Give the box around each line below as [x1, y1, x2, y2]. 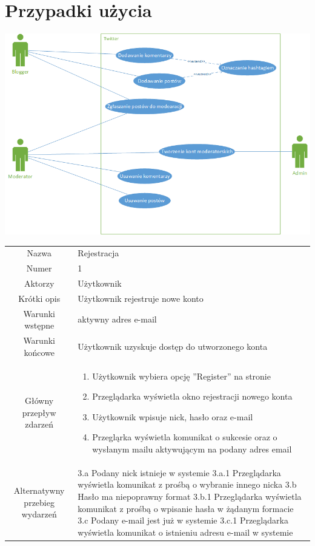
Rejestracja [78, 247, 119, 259]
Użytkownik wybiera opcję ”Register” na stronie [92, 369, 271, 382]
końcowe [24, 346, 55, 358]
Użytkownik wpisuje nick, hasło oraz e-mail [92, 410, 253, 423]
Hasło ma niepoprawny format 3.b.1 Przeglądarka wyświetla [78, 490, 302, 502]
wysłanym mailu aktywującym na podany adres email [92, 442, 292, 455]
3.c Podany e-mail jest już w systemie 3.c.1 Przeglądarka [78, 514, 288, 527]
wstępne [24, 319, 55, 332]
